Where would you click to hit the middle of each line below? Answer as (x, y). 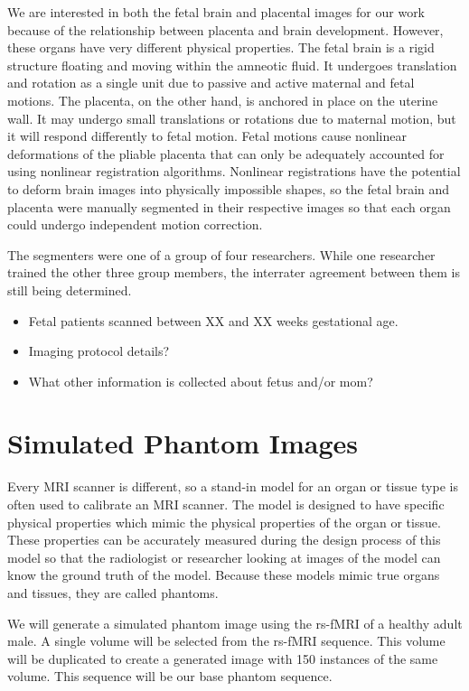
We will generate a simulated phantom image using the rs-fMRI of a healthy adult (235, 623)
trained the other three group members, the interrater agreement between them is (234, 272)
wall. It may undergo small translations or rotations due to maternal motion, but (232, 118)
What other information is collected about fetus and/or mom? (201, 381)
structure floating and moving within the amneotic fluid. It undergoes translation (232, 65)
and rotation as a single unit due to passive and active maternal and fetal (211, 83)
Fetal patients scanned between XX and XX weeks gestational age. (213, 320)
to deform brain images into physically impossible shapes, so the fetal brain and (229, 188)
